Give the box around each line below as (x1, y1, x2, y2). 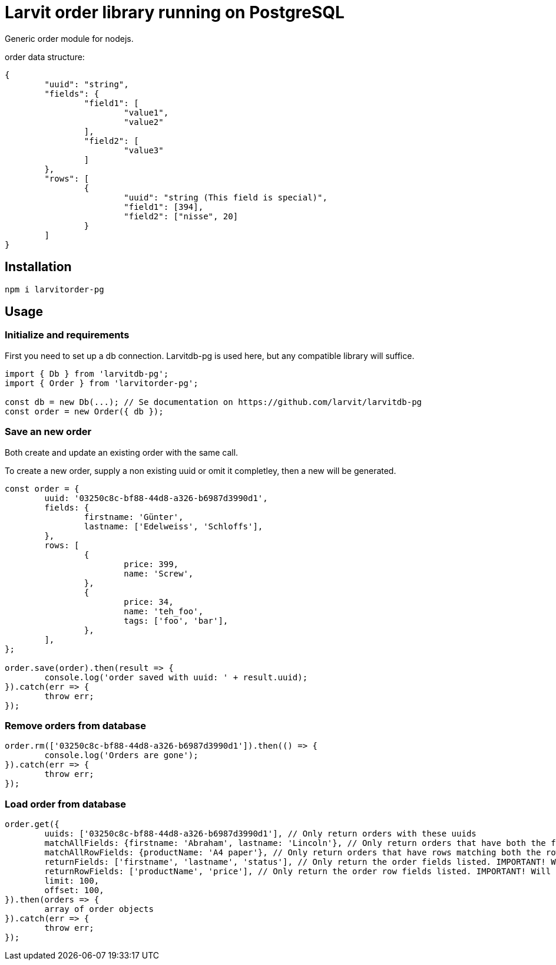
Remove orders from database (5, 719, 147, 732)
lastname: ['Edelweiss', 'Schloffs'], (84, 521, 263, 531)
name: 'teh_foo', (124, 606, 204, 616)
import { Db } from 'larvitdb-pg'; (5, 368, 169, 378)
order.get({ (5, 819, 59, 829)
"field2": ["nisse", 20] (124, 211, 239, 221)
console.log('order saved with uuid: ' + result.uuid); (44, 672, 308, 682)
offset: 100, (44, 885, 104, 895)
